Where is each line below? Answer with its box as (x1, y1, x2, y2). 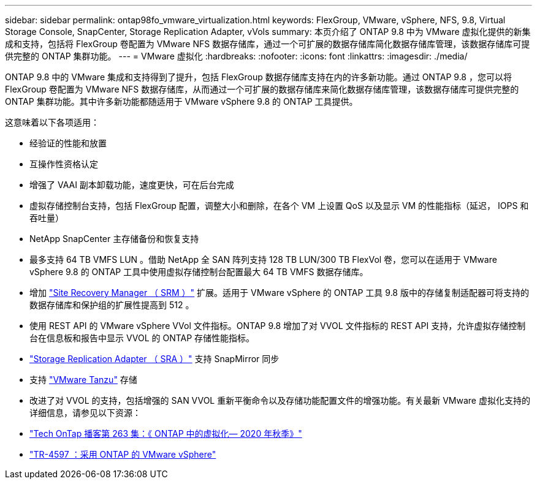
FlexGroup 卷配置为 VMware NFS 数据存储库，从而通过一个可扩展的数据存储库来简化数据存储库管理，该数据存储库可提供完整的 (5, 84, 519, 94)
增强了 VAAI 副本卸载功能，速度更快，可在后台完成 (29, 180, 234, 190)
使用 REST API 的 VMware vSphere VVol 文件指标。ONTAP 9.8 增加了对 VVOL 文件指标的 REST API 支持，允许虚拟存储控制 (29, 320, 526, 331)
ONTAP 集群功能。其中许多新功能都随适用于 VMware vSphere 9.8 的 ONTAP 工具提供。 (5, 96, 358, 107)
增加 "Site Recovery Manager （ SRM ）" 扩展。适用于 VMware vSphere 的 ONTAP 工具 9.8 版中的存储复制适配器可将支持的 (29, 287, 529, 298)
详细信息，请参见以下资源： (29, 407, 141, 418)
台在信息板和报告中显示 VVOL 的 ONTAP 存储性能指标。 (29, 333, 255, 343)
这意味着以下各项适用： (5, 117, 99, 127)
